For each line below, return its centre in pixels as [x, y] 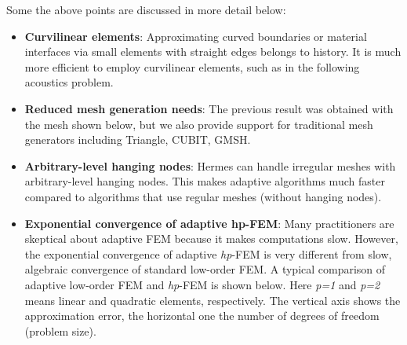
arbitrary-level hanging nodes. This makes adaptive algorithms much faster [205, 181]
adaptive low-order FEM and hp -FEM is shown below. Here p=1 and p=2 [202, 284]
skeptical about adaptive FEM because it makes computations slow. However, [211, 239]
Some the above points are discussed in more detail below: [146, 9]
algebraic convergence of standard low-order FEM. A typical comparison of [205, 269]
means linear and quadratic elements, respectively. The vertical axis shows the [213, 300]
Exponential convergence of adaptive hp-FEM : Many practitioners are [209, 223]
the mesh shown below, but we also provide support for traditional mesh [199, 124]
